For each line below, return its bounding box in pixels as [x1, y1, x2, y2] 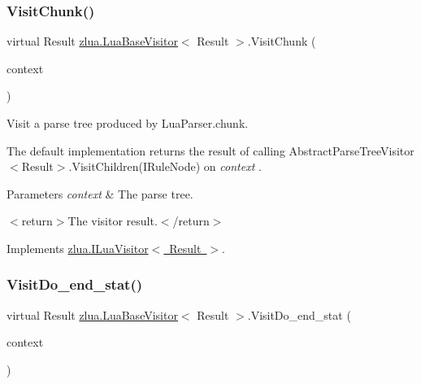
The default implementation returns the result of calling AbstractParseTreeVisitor [7, 142, 414, 159]
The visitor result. [67, 212, 158, 229]
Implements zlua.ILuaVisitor [7, 239, 149, 256]
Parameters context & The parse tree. [7, 185, 193, 202]
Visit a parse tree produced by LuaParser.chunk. [7, 115, 249, 131]
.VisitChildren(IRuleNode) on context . [68, 158, 262, 175]
